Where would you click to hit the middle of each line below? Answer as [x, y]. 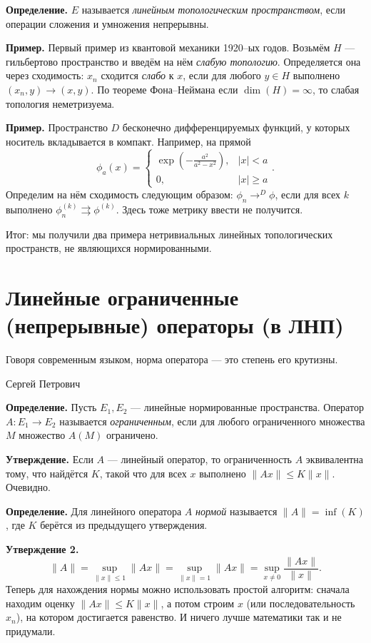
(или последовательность [301, 603]
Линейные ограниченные [122, 297]
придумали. [31, 631]
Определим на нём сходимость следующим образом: [120, 194]
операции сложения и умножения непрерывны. [107, 23]
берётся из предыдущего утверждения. [124, 525]
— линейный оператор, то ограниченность [200, 459]
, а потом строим [198, 603]
